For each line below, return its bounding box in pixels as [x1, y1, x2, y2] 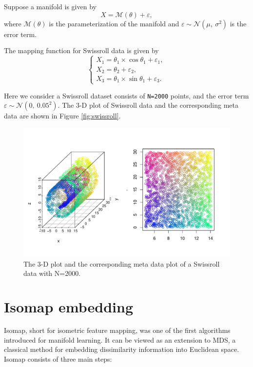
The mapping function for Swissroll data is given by [4, 45, 159, 56]
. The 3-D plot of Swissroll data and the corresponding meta [58, 100, 238, 110]
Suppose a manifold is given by [4, 1, 97, 11]
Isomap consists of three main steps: [4, 353, 112, 364]
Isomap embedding [4, 296, 134, 316]
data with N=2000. [23, 268, 81, 278]
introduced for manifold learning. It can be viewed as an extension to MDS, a [4, 334, 236, 345]
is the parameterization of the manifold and [49, 18, 179, 28]
